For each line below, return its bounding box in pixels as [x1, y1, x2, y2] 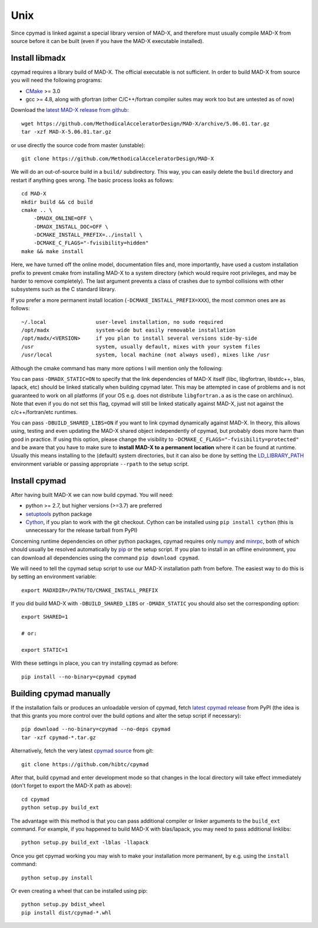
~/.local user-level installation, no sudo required [21, 319, 223, 325]
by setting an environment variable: [11, 573, 97, 580]
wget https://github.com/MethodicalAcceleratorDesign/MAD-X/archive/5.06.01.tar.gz [21, 120, 270, 127]
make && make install [21, 248, 84, 254]
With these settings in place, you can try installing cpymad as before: [11, 659, 179, 667]
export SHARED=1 [21, 614, 68, 621]
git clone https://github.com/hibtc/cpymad [21, 761, 149, 768]
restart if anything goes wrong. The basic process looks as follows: [11, 177, 174, 184]
